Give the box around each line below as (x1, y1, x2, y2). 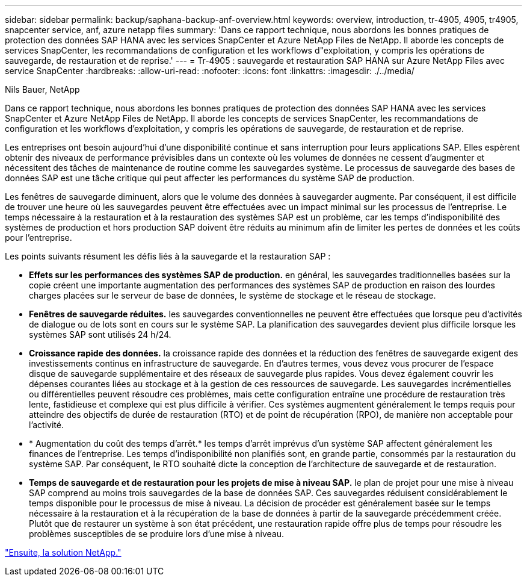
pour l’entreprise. (5, 232, 72, 243)
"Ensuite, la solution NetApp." (5, 547, 122, 558)
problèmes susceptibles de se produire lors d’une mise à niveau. (29, 529, 285, 539)
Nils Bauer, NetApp (5, 84, 80, 95)
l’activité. (29, 420, 64, 430)
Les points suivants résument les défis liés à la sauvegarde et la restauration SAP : (5, 251, 331, 261)
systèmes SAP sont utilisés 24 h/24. (29, 329, 171, 340)
